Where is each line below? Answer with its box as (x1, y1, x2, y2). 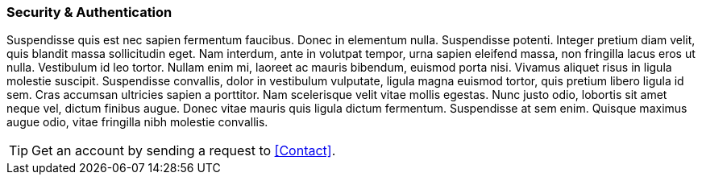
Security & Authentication (6, 4, 172, 20)
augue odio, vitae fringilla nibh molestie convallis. (6, 115, 268, 130)
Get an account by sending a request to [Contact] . (31, 142, 336, 159)
